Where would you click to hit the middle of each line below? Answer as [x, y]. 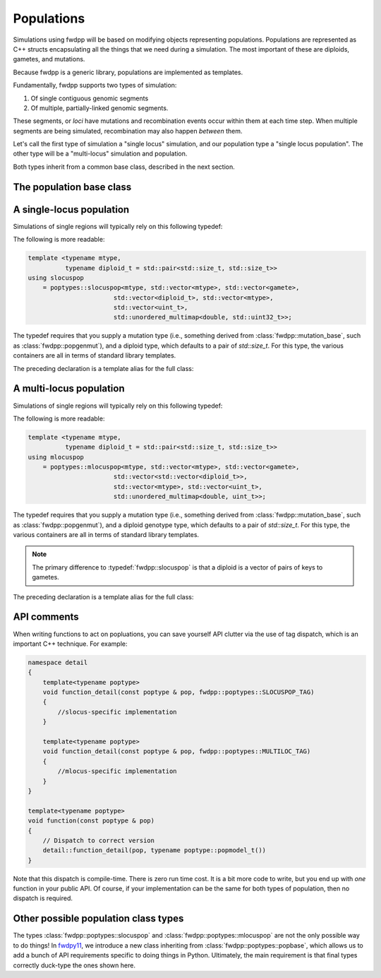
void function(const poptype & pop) [91, 821]
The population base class [72, 187]
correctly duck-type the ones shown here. [74, 965]
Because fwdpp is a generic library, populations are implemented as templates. [128, 72]
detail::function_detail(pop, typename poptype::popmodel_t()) [155, 850]
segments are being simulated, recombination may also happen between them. [128, 131]
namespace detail [58, 662]
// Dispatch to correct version [99, 840]
